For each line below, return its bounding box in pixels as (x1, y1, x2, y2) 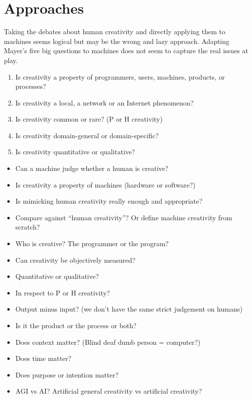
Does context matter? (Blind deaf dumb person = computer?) (15, 336, 201, 347)
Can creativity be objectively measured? (15, 254, 136, 265)
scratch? (15, 222, 40, 232)
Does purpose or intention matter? (15, 369, 119, 379)
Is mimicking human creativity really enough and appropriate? (15, 196, 203, 206)
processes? (15, 81, 46, 91)
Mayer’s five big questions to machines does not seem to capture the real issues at (4, 45, 249, 56)
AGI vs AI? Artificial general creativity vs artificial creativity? (15, 386, 202, 396)
